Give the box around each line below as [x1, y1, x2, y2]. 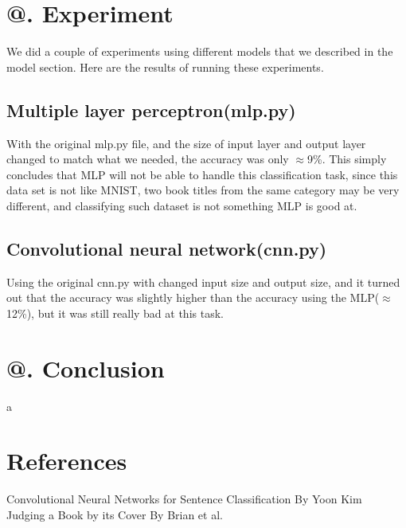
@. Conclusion [6, 351, 165, 384]
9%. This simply [306, 151, 387, 167]
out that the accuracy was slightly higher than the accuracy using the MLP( [6, 289, 380, 306]
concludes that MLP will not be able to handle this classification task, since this [6, 166, 398, 182]
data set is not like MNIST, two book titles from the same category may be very [6, 182, 400, 198]
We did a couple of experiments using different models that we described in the [6, 43, 393, 60]
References [6, 444, 127, 477]
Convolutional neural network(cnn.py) [6, 236, 327, 260]
